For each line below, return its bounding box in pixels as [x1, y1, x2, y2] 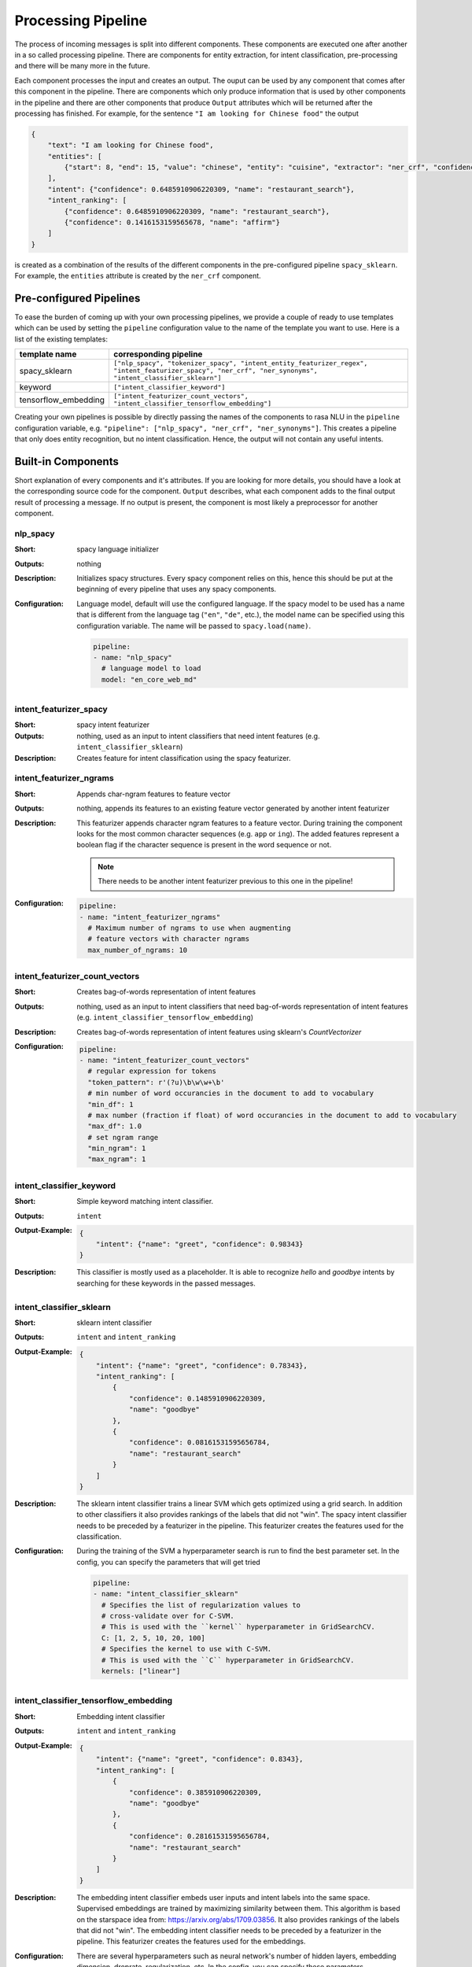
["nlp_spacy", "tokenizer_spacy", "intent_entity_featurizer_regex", [113, 359, 368, 367]
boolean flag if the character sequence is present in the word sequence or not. [76, 840, 332, 850]
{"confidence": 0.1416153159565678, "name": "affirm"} [64, 218, 281, 227]
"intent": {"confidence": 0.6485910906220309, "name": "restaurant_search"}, [47, 185, 356, 194]
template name [19, 349, 77, 360]
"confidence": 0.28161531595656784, [128, 1832, 271, 1841]
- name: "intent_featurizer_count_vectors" [79, 1055, 250, 1065]
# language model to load [101, 664, 201, 673]
